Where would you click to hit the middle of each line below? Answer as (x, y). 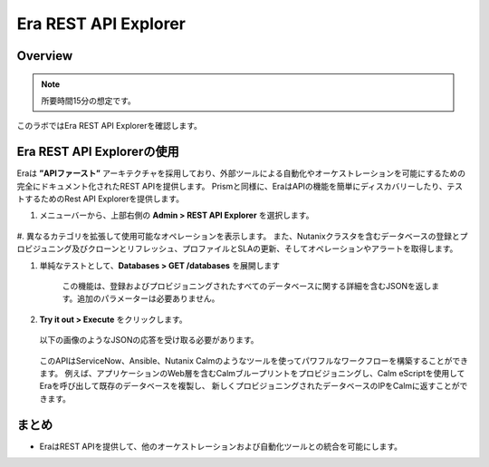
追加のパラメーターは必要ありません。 (149, 298)
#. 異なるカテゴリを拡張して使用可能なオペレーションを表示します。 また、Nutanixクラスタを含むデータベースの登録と (239, 236)
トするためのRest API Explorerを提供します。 (101, 199)
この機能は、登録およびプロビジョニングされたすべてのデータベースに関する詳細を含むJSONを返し (247, 286)
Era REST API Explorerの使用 (98, 152)
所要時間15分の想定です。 (88, 101)
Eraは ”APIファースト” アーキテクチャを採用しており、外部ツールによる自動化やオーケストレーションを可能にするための (241, 173)
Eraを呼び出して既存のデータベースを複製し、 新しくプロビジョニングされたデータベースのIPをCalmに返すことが (250, 386)
